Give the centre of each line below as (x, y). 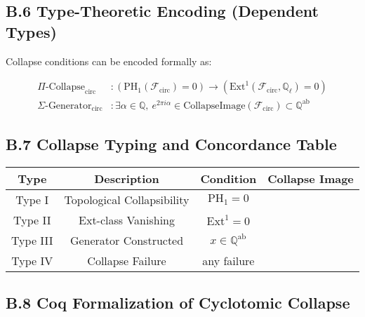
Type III (32, 240)
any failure (228, 260)
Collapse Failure (127, 260)
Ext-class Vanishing (127, 220)
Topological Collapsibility (127, 199)
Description (127, 178)
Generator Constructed (127, 240)
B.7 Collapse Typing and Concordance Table (171, 144)
